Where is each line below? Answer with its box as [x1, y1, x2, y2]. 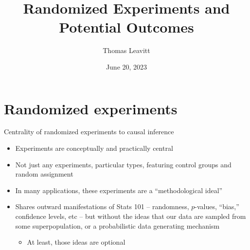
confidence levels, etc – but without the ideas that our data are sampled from [15, 211, 246, 221]
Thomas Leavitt [103, 45, 150, 55]
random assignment [15, 169, 73, 179]
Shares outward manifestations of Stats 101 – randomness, [15, 201, 189, 212]
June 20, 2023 [106, 61, 147, 71]
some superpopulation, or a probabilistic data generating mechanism [15, 220, 220, 231]
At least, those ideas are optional [27, 237, 125, 247]
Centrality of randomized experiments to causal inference [4, 126, 174, 137]
